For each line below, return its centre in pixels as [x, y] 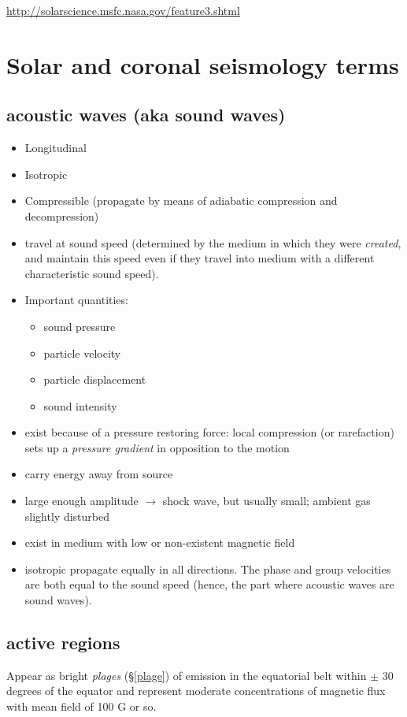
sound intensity [80, 405]
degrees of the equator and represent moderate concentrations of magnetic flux [196, 691]
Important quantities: [76, 300]
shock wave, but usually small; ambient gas [266, 501]
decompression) [62, 215]
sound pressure [80, 326]
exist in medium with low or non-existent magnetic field [160, 542]
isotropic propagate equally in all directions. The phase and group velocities [208, 568]
